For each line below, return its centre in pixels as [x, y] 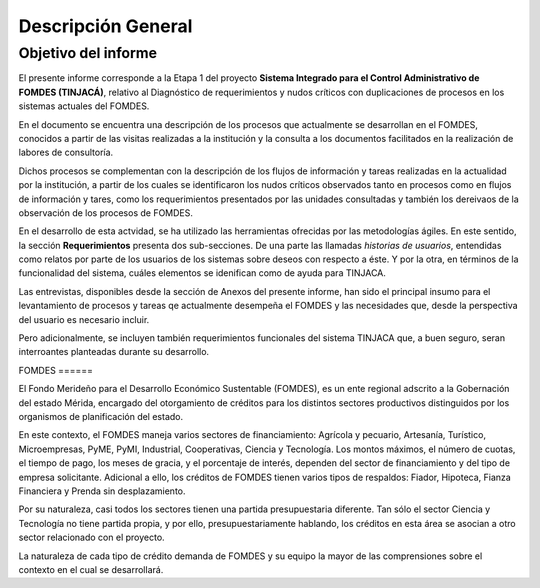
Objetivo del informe [88, 53]
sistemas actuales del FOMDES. [84, 106]
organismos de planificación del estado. [101, 416]
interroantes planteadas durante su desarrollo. [114, 352]
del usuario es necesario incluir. [84, 319]
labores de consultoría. [66, 152]
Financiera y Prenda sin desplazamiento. [102, 491]
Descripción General [105, 26]
